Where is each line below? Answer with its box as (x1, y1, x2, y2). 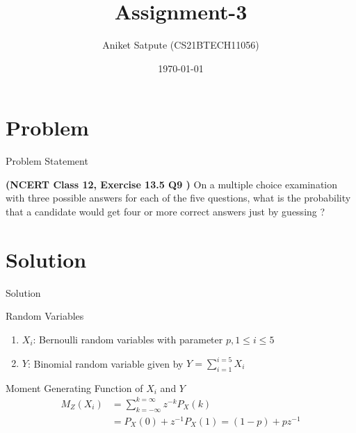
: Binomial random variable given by (27, 356, 184, 370)
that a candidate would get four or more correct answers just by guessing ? (6, 204, 325, 219)
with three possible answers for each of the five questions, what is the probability (6, 190, 351, 205)
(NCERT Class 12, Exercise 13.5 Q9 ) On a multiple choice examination (6, 177, 338, 191)
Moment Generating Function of (6, 380, 143, 395)
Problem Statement (6, 154, 88, 168)
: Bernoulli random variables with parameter (33, 332, 223, 346)
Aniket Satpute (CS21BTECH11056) (102, 38, 259, 52)
